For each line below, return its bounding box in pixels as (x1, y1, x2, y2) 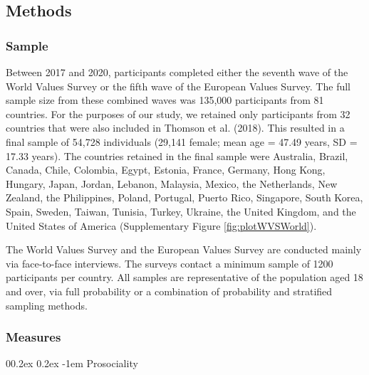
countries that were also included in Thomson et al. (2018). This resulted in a (6, 120, 345, 135)
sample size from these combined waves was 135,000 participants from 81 (6, 93, 324, 107)
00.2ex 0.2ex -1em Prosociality (6, 356, 138, 371)
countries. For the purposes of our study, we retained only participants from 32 (6, 106, 350, 121)
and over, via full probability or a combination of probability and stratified (6, 283, 333, 298)
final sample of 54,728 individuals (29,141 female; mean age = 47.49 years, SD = (6, 134, 358, 149)
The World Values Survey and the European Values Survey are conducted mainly (6, 242, 362, 257)
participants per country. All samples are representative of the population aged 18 (6, 270, 363, 285)
